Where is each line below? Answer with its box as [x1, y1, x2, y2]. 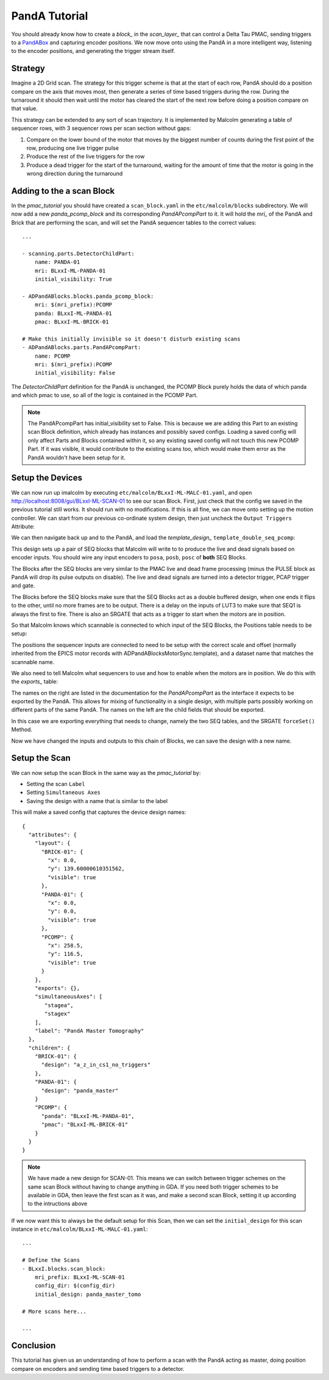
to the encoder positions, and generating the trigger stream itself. [11, 48, 175, 55]
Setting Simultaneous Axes [26, 789, 101, 796]
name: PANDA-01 [34, 259, 80, 266]
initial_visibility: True [34, 276, 113, 283]
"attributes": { [28, 831, 77, 838]
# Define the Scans [22, 1257, 80, 1264]
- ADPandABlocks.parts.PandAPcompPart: [22, 344, 141, 351]
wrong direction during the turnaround [26, 170, 123, 177]
